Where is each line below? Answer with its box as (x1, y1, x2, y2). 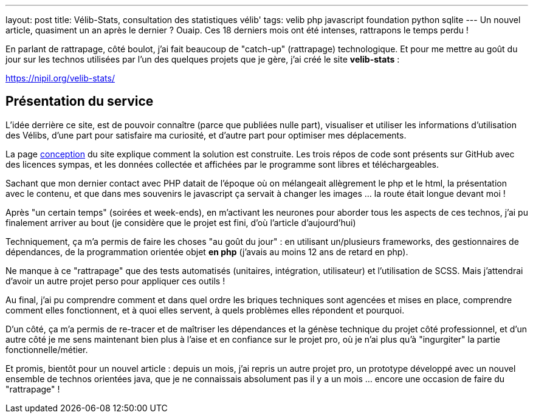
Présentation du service (5, 94, 154, 109)
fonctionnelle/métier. (5, 344, 88, 355)
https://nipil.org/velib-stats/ (5, 73, 115, 83)
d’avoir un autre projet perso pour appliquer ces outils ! (5, 275, 225, 286)
